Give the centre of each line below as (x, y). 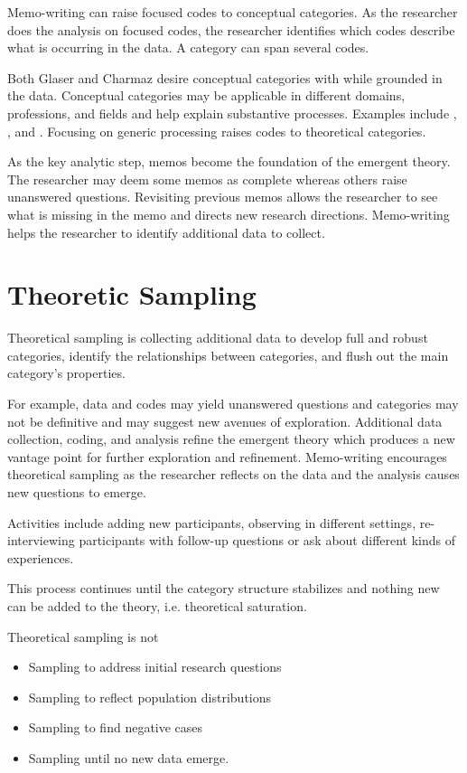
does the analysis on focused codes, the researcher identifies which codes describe (231, 29)
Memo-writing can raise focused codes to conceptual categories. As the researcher (233, 12)
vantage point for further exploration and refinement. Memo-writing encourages (227, 456)
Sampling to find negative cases (116, 727)
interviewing (41, 540)
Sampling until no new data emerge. (129, 757)
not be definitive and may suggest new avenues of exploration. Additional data (225, 421)
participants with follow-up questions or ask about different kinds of (267, 540)
